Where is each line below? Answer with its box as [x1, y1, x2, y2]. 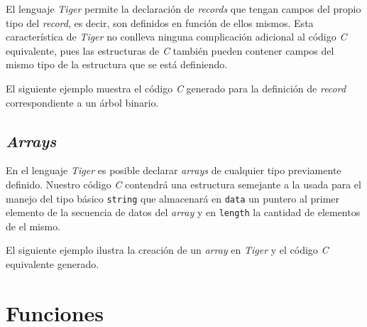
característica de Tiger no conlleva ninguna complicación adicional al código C [6, 29, 347, 44]
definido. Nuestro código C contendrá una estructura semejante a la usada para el [6, 176, 361, 191]
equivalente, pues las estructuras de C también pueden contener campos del [6, 43, 334, 58]
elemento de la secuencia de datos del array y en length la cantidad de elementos [6, 205, 361, 220]
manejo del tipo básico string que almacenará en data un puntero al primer [6, 191, 340, 205]
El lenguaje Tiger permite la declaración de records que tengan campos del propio [6, 1, 361, 16]
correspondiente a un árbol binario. [6, 95, 159, 109]
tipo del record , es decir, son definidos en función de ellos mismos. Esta [6, 15, 314, 30]
